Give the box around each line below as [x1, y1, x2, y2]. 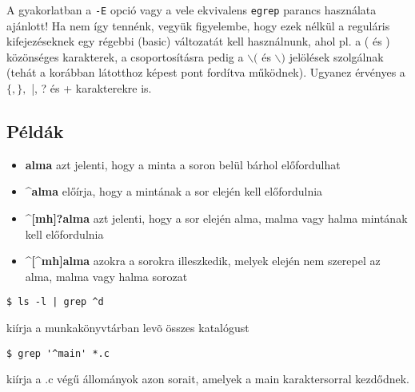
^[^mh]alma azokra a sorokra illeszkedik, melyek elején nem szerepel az [25, 252, 381, 269]
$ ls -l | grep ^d [6, 296, 104, 308]
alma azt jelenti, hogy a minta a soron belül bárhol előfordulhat [25, 156, 341, 172]
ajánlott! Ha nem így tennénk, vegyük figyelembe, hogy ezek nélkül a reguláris [6, 17, 390, 34]
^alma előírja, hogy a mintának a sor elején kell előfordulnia [25, 183, 323, 200]
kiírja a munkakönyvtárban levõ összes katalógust [6, 319, 249, 336]
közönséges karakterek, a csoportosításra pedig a [6, 48, 244, 65]
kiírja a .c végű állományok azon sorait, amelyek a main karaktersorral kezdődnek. [6, 370, 409, 387]
